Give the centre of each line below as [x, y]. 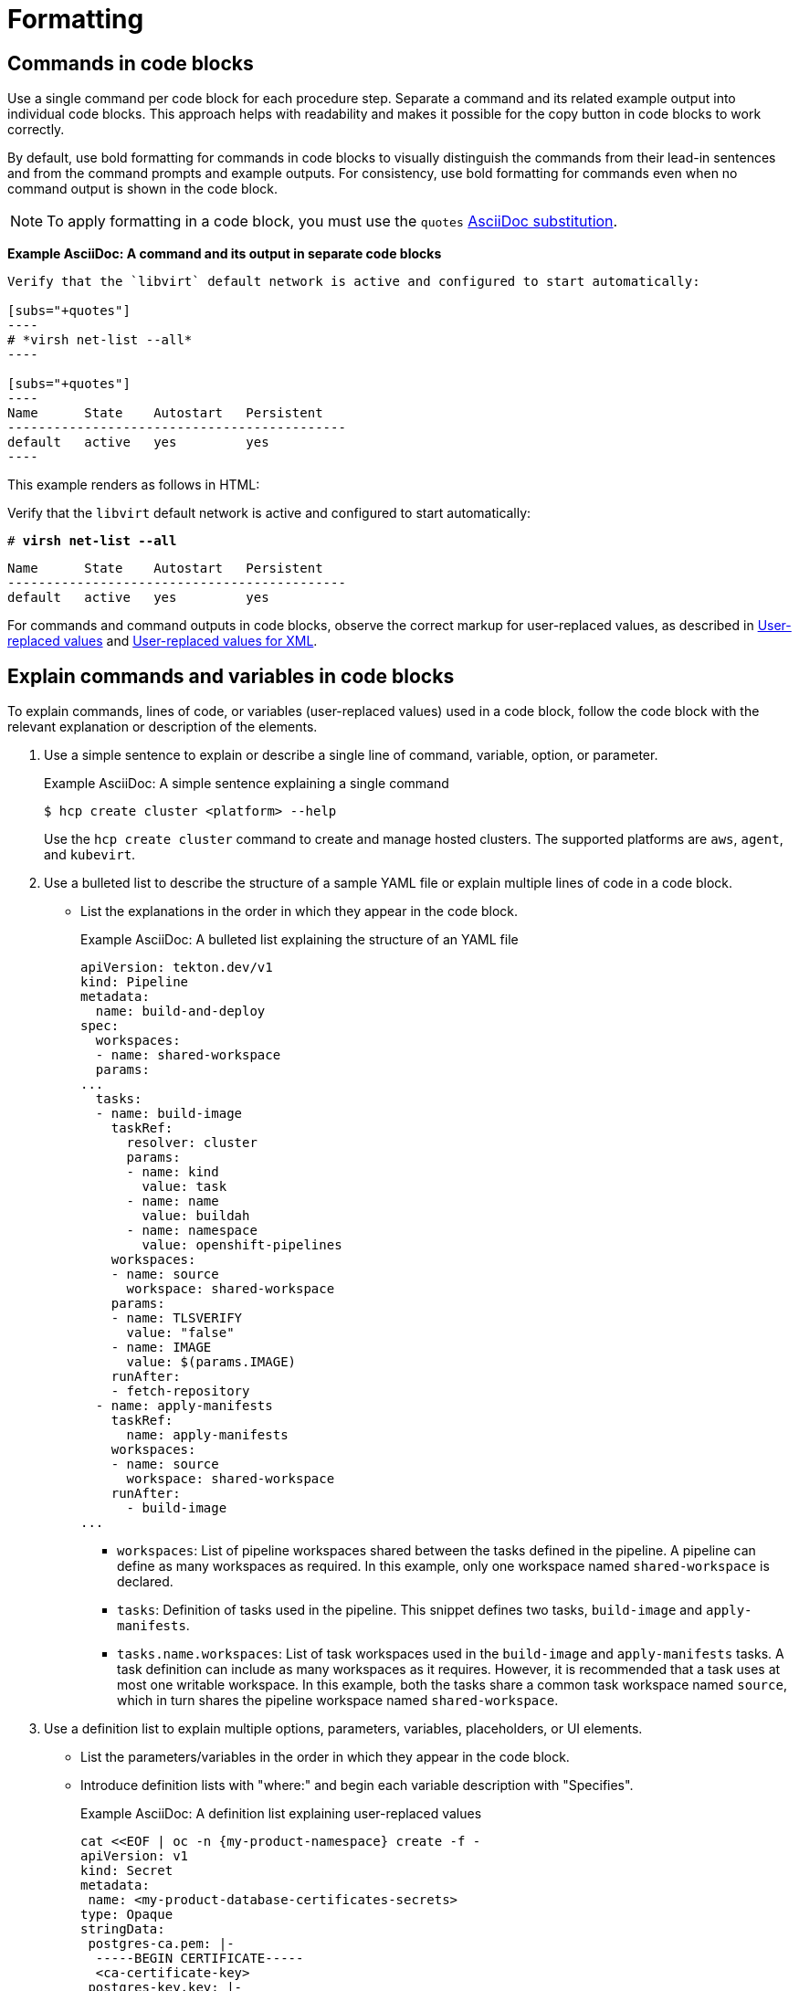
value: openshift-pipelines [242, 1245]
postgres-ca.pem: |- [161, 1944]
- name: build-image [169, 1114]
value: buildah [196, 1216]
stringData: [123, 1929]
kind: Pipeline [135, 982]
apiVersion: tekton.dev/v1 [177, 968]
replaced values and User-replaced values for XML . [163, 641]
